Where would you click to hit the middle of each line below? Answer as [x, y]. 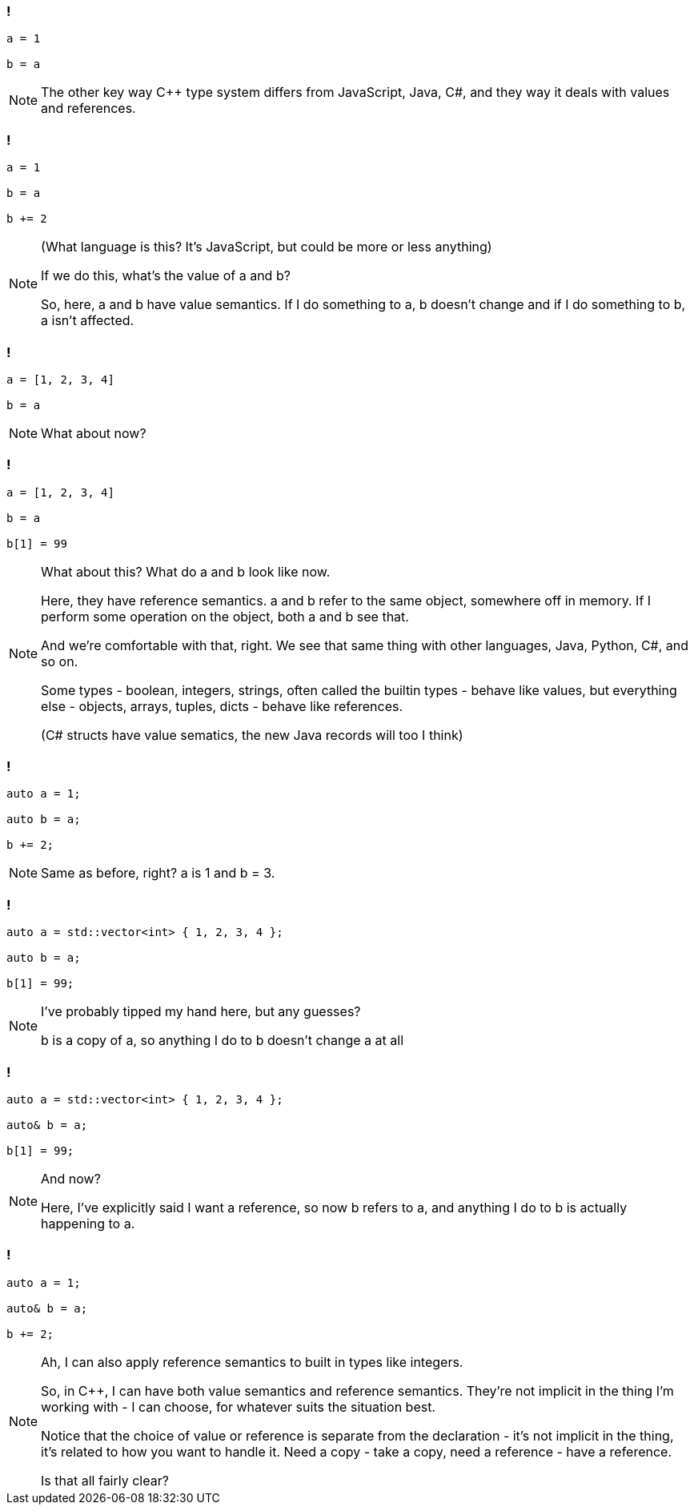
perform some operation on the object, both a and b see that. [225, 616]
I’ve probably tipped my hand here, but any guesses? [201, 1012]
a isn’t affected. [88, 321]
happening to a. [88, 1223]
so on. [60, 661]
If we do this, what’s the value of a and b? [166, 276]
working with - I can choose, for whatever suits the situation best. [239, 1407]
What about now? [94, 433]
